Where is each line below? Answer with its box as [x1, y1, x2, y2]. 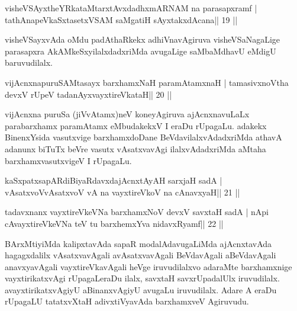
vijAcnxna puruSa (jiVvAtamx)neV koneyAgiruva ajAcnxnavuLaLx [5, 108, 250, 120]
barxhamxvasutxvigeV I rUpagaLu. [5, 154, 132, 166]
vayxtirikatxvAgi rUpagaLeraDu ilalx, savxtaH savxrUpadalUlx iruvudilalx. [5, 272, 280, 284]
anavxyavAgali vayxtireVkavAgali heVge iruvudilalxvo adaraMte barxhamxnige [5, 260, 292, 272]
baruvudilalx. [5, 56, 53, 69]
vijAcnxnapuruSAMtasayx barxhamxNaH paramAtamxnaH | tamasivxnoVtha [5, 76, 289, 88]
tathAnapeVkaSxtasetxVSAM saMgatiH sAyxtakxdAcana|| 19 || [5, 13, 238, 25]
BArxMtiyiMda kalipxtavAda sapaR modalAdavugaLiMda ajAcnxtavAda [5, 237, 272, 249]
